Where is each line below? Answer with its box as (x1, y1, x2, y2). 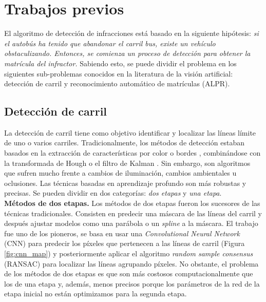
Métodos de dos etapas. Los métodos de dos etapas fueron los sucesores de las (4, 198, 260, 209)
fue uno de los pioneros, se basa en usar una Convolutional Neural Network (4, 228, 240, 238)
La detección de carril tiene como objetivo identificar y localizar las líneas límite (4, 127, 256, 138)
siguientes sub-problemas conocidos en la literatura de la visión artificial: (4, 68, 233, 79)
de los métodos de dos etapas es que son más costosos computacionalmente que (4, 268, 253, 279)
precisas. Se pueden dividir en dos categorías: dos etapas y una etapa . (4, 187, 222, 198)
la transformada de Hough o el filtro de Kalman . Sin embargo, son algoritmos (4, 157, 251, 168)
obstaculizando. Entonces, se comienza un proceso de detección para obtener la (4, 48, 251, 59)
